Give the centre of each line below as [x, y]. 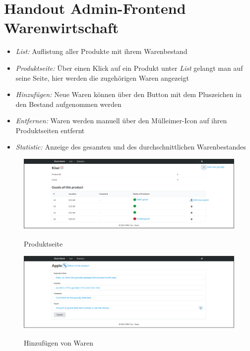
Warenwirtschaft [62, 27]
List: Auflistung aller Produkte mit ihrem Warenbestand [101, 51]
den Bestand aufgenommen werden [68, 104]
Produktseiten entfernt [50, 130]
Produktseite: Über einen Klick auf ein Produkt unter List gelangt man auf [129, 68]
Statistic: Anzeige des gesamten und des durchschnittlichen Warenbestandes [131, 147]
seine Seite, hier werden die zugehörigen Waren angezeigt [102, 77]
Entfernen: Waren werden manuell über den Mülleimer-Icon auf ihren [121, 121]
